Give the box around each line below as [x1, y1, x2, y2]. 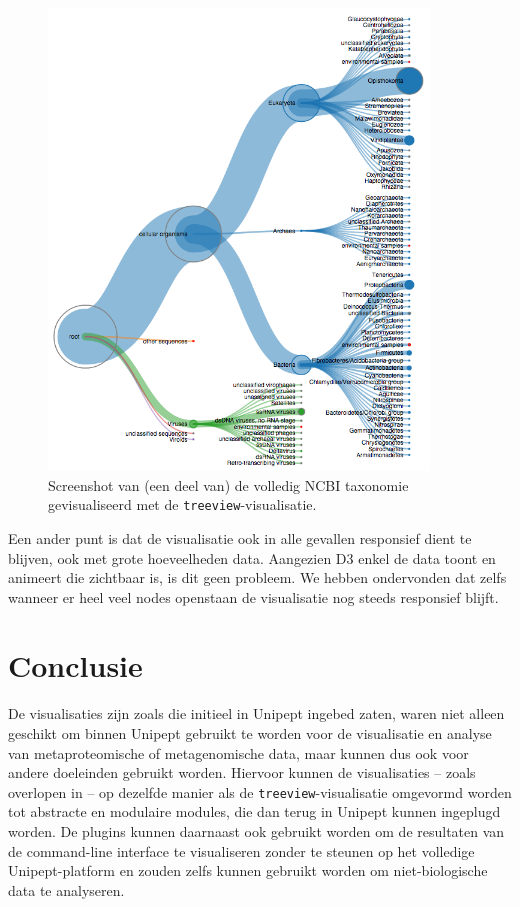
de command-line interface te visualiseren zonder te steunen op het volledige [8, 840, 475, 861]
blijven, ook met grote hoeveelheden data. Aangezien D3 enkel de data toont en [8, 547, 496, 568]
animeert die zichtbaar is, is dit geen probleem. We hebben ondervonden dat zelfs [8, 567, 507, 588]
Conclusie [8, 645, 143, 686]
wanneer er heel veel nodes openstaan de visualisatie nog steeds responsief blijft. [8, 586, 499, 607]
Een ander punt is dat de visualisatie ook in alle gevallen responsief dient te [8, 527, 472, 548]
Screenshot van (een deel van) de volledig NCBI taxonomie [48, 474, 409, 495]
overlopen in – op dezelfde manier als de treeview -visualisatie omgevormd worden [8, 781, 512, 802]
